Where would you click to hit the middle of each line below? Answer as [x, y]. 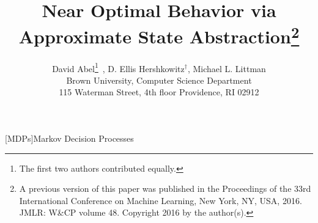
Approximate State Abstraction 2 [159, 35]
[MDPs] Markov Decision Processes [69, 138]
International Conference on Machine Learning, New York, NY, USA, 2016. [161, 200]
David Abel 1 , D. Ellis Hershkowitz [118, 67]
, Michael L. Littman [227, 68]
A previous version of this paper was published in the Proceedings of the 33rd [165, 188]
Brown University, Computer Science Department [159, 80]
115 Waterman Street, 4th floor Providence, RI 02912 [159, 92]
